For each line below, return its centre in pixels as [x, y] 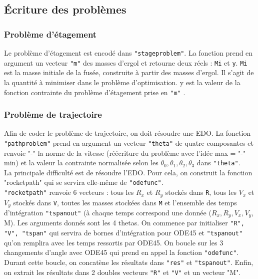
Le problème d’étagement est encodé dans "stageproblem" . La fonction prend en [128, 53]
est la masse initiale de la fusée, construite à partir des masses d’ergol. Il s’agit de [129, 72]
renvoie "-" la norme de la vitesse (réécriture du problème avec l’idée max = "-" [125, 153]
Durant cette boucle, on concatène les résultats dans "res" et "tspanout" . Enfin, [129, 262]
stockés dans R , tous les [201, 192]
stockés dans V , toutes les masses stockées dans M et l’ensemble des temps [125, 202]
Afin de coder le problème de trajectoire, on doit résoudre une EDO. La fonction [127, 133]
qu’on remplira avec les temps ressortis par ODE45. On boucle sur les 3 [114, 242]
